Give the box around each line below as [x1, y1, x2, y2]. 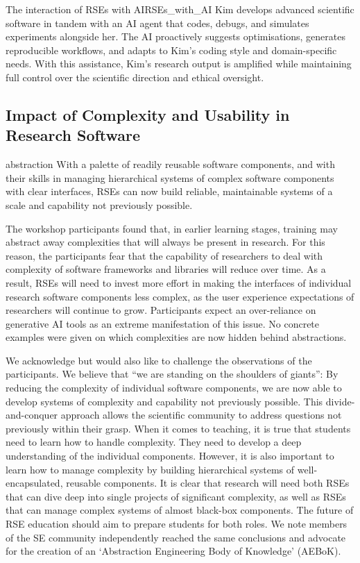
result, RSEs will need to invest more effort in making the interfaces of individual [6, 275, 352, 289]
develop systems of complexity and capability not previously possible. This [6, 394, 323, 408]
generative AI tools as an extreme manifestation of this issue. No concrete [6, 316, 320, 330]
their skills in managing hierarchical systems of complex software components [6, 170, 334, 185]
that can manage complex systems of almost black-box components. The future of [6, 503, 354, 517]
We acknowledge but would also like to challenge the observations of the [6, 353, 312, 367]
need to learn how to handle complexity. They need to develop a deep [6, 435, 302, 449]
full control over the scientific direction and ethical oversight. [6, 69, 264, 84]
